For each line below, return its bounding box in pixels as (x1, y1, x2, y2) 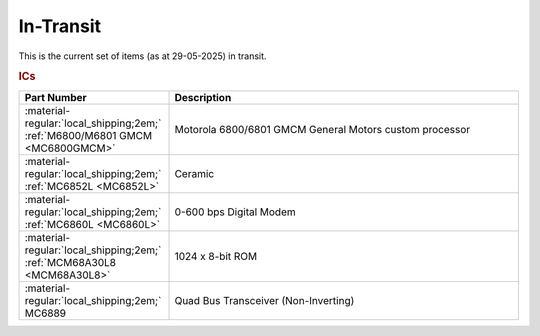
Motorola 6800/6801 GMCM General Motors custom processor (174, 122, 471, 136)
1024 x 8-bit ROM (174, 249, 258, 263)
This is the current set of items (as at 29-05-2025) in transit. (18, 50, 267, 62)
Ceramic (174, 166, 215, 180)
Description (174, 90, 232, 104)
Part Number (24, 90, 87, 104)
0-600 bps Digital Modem (174, 205, 296, 219)
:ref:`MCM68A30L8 (24, 255, 117, 269)
